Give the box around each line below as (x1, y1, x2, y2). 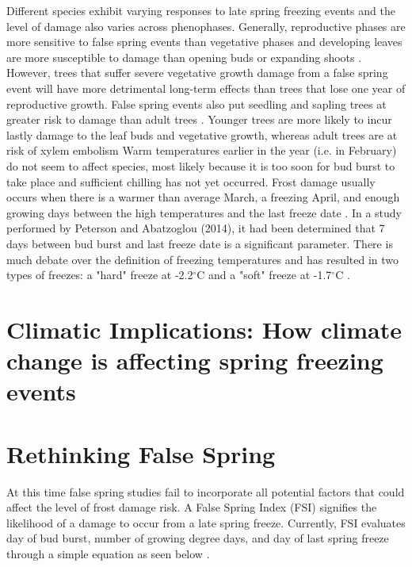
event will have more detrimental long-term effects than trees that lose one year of (6, 79, 406, 96)
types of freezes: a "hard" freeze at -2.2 (6, 266, 193, 283)
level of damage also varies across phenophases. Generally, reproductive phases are (6, 17, 406, 34)
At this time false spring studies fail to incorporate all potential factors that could (6, 483, 405, 500)
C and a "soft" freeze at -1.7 (196, 266, 332, 283)
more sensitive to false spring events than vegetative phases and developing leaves (6, 33, 402, 50)
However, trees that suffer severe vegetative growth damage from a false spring (6, 64, 388, 81)
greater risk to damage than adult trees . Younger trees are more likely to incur (6, 111, 392, 128)
